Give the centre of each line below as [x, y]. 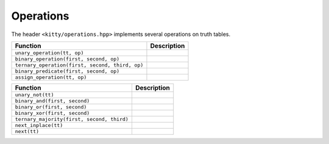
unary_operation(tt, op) [49, 53]
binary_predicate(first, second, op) [67, 71]
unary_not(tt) [34, 95]
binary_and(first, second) [52, 101]
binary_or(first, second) [51, 107]
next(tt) [27, 131]
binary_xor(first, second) [52, 113]
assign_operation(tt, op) [51, 77]
